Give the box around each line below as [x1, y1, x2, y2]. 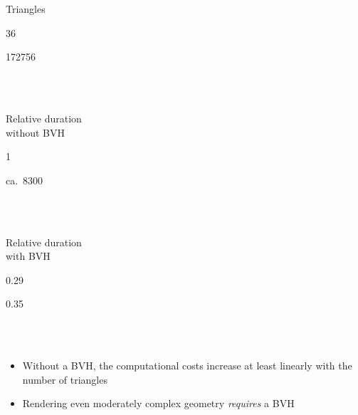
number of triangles [22, 372, 107, 387]
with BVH [6, 248, 51, 263]
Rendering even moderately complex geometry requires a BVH [22, 396, 295, 411]
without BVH [6, 125, 65, 140]
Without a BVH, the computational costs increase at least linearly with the [22, 358, 352, 373]
